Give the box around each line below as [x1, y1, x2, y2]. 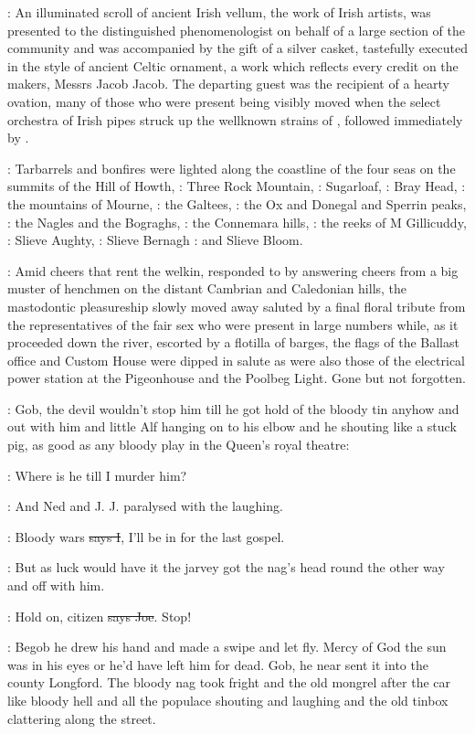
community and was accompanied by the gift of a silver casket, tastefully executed [7, 38, 468, 58]
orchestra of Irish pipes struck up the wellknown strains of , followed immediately [7, 110, 463, 129]
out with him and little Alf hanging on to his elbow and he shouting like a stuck [7, 417, 457, 436]
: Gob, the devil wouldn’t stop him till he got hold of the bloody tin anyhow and [7, 399, 459, 418]
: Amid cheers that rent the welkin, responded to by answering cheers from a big [7, 261, 459, 280]
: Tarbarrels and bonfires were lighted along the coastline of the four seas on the [7, 158, 456, 177]
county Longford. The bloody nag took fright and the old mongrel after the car [7, 673, 451, 692]
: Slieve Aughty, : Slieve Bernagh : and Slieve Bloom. [7, 230, 303, 250]
